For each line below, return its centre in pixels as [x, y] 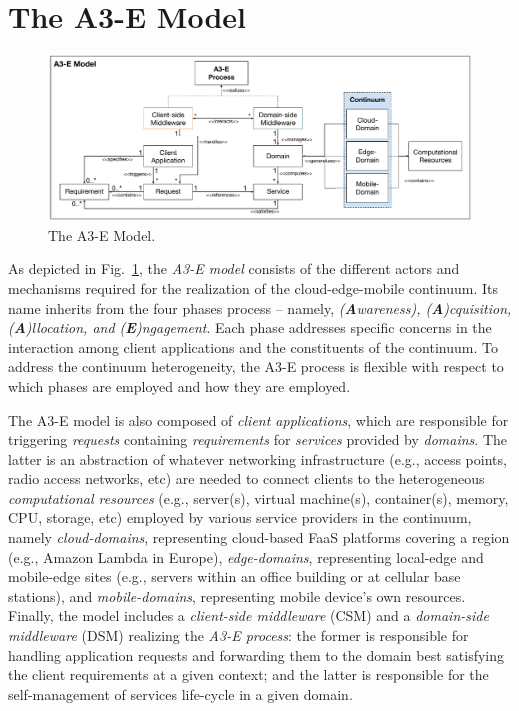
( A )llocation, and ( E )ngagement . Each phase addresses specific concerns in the [250, 327]
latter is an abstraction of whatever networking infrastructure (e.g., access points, [257, 458]
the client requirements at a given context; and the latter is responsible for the [248, 674]
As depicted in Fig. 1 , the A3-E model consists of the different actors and [234, 268]
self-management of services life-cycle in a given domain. [180, 693]
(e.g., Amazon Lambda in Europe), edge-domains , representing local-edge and [246, 556]
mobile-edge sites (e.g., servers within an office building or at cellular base [234, 576]
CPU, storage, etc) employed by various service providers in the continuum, [240, 517]
